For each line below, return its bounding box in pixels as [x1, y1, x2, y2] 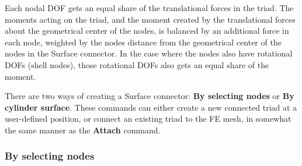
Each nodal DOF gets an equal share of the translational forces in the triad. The [5, 2, 294, 13]
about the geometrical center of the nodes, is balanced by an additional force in [5, 24, 289, 37]
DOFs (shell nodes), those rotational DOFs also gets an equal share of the [5, 58, 269, 70]
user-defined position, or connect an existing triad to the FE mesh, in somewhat [5, 112, 291, 125]
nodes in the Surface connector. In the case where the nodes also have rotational [5, 47, 293, 59]
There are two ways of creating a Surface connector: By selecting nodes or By [5, 90, 294, 102]
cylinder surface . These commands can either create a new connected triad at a [5, 101, 297, 113]
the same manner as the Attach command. [5, 123, 161, 136]
